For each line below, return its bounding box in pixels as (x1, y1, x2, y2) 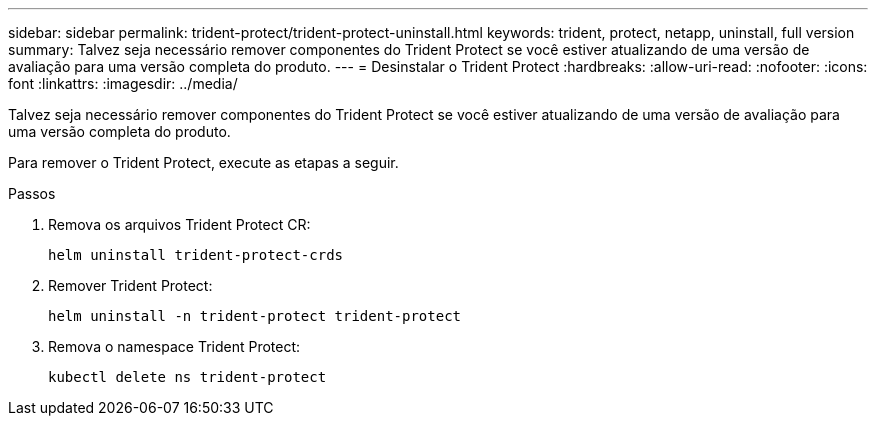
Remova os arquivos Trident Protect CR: (48, 216, 311, 233)
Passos (8, 185, 56, 202)
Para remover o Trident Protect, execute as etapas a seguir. (8, 154, 399, 171)
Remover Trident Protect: (48, 277, 213, 294)
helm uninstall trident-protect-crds (48, 247, 344, 263)
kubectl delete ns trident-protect (48, 369, 327, 385)
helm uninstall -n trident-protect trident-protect (48, 308, 462, 324)
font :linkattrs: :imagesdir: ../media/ (8, 75, 238, 92)
